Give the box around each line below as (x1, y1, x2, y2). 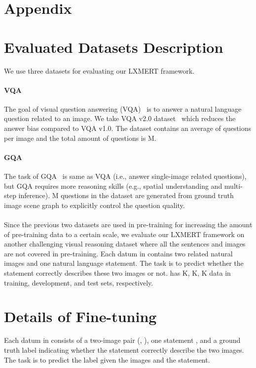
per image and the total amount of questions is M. (4, 132, 156, 143)
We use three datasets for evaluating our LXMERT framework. (4, 65, 195, 76)
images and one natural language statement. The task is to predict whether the (4, 258, 244, 268)
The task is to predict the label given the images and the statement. (4, 354, 210, 365)
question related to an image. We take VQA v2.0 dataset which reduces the (4, 113, 236, 123)
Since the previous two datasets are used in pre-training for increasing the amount (4, 219, 253, 230)
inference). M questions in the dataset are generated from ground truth (18, 190, 234, 201)
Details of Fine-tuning (4, 306, 157, 327)
